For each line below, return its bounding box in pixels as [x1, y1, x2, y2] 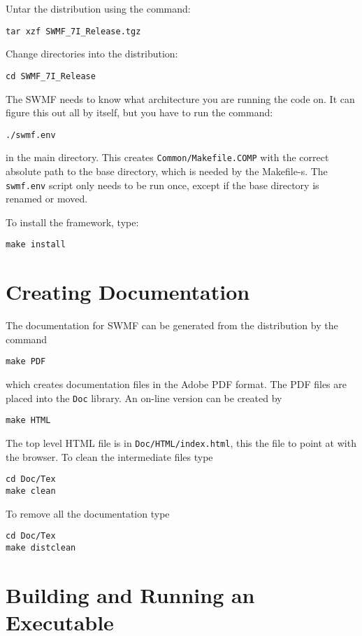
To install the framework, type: [6, 214, 139, 229]
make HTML [6, 415, 51, 426]
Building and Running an [6, 580, 255, 609]
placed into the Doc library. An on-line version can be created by [6, 390, 282, 405]
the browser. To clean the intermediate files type [6, 449, 213, 464]
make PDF [6, 357, 46, 367]
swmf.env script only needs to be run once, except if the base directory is [6, 177, 319, 192]
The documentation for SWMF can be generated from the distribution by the [6, 318, 338, 333]
